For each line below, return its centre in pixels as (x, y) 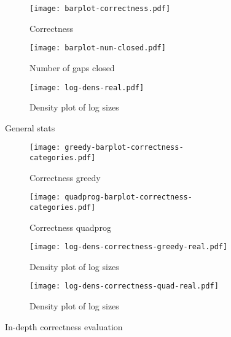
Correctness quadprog (70, 227)
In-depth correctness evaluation (64, 326)
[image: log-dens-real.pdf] (87, 87)
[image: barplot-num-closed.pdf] (98, 48)
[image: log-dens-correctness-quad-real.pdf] (124, 286)
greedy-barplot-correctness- (124, 148)
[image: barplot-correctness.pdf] (100, 9)
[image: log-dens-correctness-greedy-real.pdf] (129, 247)
